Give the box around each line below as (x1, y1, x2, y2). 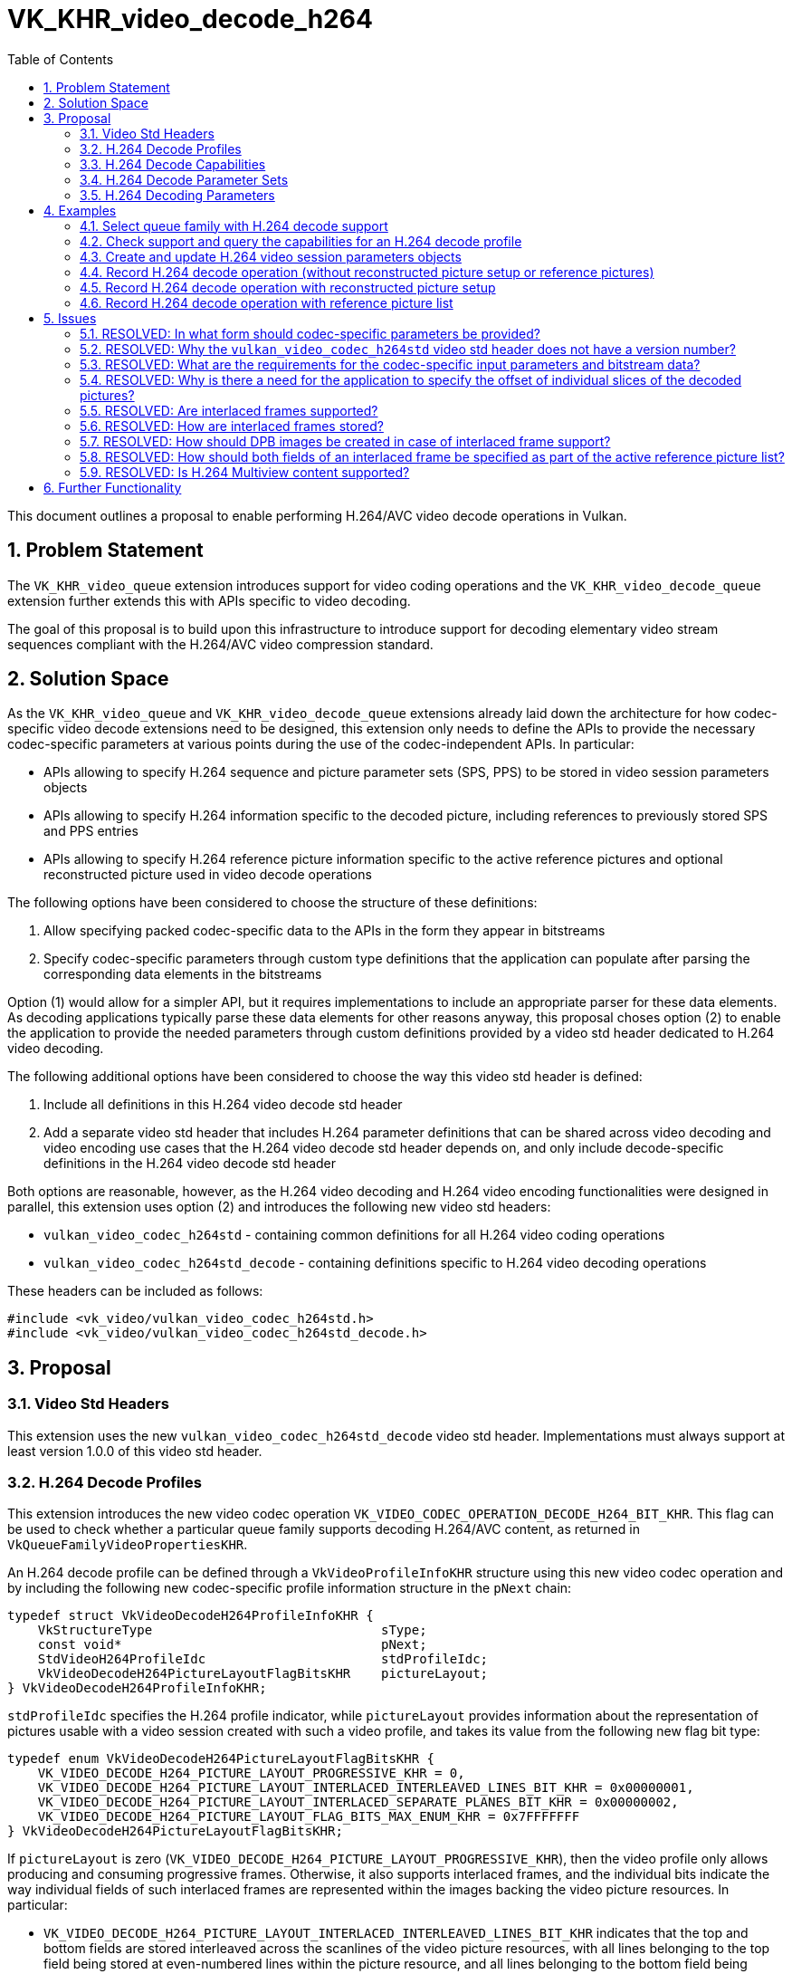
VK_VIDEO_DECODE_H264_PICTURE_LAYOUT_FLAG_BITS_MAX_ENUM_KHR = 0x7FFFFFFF (37, 1809, 580, 1825)
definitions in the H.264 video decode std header (43, 1155, 337, 1172)
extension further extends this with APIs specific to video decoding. (7, 592, 411, 608)
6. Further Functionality (43, 479, 182, 495)
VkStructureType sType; (37, 1623, 427, 1638)
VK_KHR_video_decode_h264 (7, 4, 373, 34)
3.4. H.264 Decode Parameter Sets (80, 171, 289, 187)
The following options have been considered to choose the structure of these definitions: (7, 895, 538, 911)
